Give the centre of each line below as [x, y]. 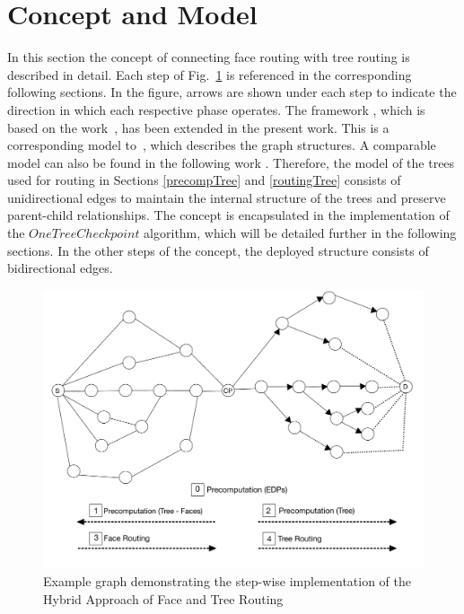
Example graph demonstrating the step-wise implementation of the [228, 581]
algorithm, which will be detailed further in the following [300, 233]
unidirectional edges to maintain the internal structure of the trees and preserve [227, 197]
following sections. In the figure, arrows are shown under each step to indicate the [232, 92]
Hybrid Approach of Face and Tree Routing [163, 598]
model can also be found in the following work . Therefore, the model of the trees [231, 162]
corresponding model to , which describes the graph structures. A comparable [222, 145]
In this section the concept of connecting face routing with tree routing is [209, 57]
